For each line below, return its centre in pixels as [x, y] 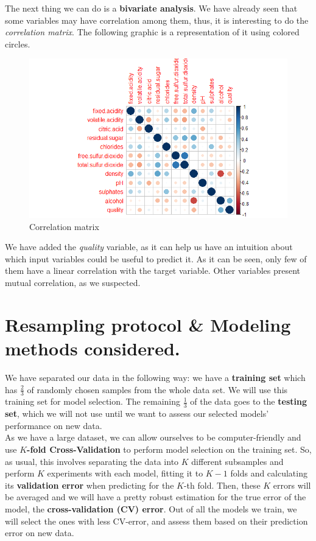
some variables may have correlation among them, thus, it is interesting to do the [157, 20]
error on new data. [40, 533]
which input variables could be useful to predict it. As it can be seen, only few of [156, 258]
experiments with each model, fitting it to [125, 473]
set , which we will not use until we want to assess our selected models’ [137, 414]
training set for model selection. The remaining [93, 401]
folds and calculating [269, 473]
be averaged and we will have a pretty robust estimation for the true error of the [156, 497]
